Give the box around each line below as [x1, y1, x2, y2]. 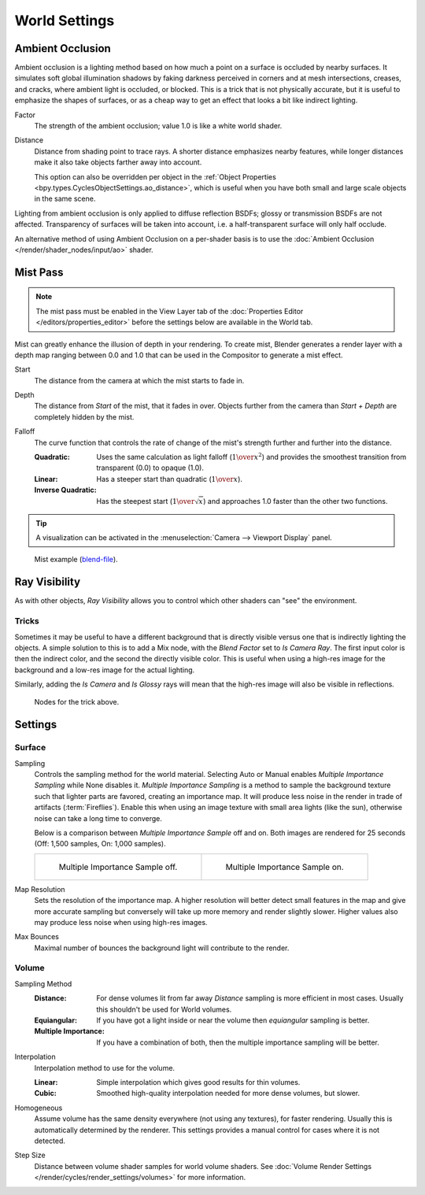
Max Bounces [14, 932, 59, 942]
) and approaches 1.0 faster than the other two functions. [203, 496, 389, 505]
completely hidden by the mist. [34, 412, 135, 421]
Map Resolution [14, 884, 66, 893]
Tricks [14, 616, 39, 627]
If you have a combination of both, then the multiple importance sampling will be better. [96, 1038, 379, 1047]
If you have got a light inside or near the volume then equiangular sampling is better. [96, 1016, 370, 1025]
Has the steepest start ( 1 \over [96, 496, 195, 505]
